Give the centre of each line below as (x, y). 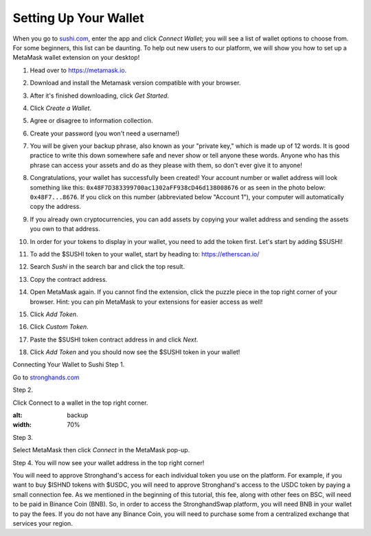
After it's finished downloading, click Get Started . (100, 96)
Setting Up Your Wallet (78, 18)
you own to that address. (65, 229)
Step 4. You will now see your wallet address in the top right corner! (109, 462)
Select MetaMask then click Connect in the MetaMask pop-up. (101, 450)
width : (22, 425)
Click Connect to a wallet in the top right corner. (80, 403)
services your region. (43, 523)
